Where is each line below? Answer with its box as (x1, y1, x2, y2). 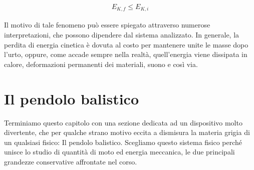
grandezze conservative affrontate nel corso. (4, 156, 137, 166)
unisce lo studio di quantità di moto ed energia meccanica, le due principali (4, 146, 235, 157)
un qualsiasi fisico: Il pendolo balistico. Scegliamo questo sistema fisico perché (4, 136, 242, 147)
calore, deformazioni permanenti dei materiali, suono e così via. (4, 58, 198, 69)
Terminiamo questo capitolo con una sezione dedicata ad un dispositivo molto (4, 117, 242, 127)
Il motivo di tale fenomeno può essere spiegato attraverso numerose (4, 19, 210, 30)
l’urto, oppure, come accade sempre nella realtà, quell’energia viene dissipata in (4, 49, 247, 59)
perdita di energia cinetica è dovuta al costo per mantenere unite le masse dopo (4, 39, 248, 49)
